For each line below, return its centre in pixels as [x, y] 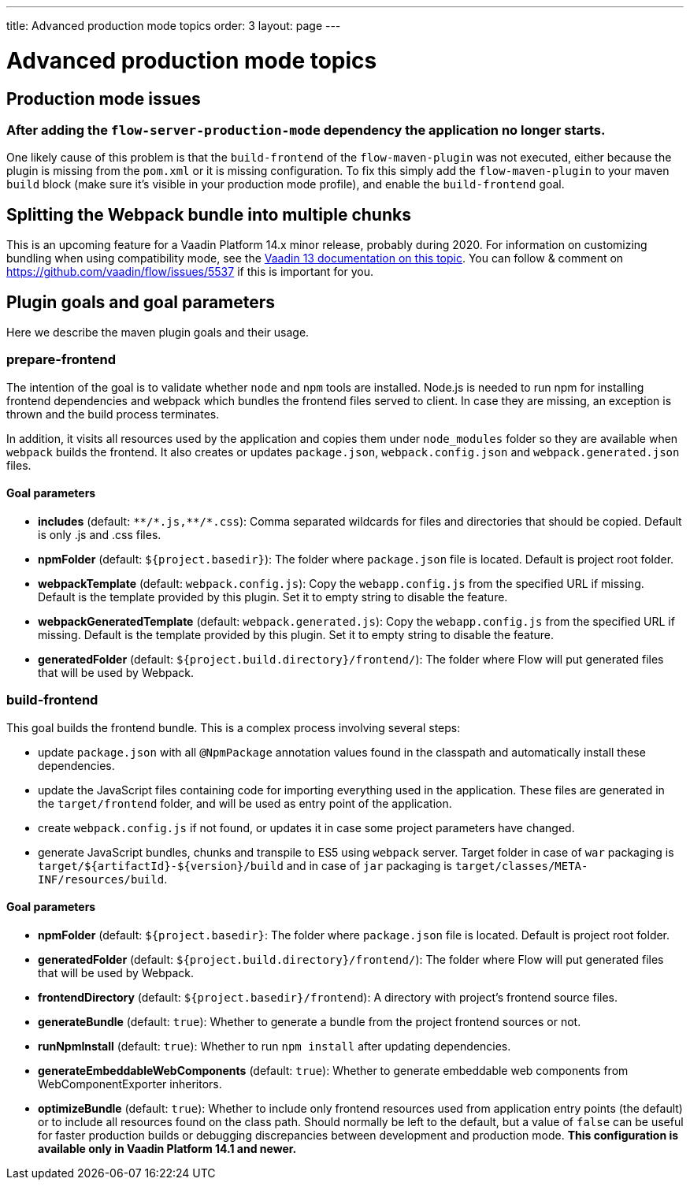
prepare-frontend [61, 360]
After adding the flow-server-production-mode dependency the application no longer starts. [306, 130]
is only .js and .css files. [100, 534]
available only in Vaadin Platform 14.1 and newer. [167, 1148]
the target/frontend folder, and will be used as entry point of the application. [245, 803]
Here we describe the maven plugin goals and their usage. [158, 332]
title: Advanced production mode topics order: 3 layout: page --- [174, 26]
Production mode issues [104, 99]
